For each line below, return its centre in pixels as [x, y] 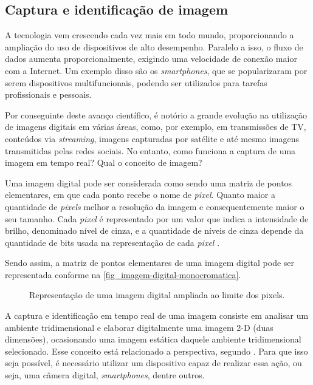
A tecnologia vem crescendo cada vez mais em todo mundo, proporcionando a [150, 35]
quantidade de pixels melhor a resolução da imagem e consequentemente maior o [155, 206]
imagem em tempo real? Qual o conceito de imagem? [104, 162]
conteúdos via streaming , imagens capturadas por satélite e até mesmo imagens [152, 138]
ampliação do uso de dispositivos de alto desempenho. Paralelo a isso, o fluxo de [154, 46]
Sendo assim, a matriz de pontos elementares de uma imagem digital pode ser [150, 263]
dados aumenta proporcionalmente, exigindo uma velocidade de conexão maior [151, 59]
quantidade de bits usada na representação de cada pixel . [112, 242]
